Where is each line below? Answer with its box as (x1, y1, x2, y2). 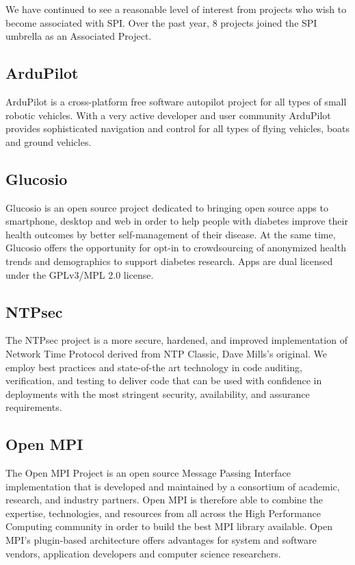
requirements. (5, 400, 62, 414)
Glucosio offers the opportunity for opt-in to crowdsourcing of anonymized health (5, 240, 346, 255)
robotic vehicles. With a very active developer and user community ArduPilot (5, 108, 331, 122)
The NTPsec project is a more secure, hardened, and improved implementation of (5, 333, 347, 347)
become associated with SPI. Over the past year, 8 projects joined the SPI (5, 15, 317, 29)
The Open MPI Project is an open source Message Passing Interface (5, 466, 291, 480)
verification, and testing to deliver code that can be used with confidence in (5, 373, 322, 388)
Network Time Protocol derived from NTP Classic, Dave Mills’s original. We (5, 346, 328, 360)
